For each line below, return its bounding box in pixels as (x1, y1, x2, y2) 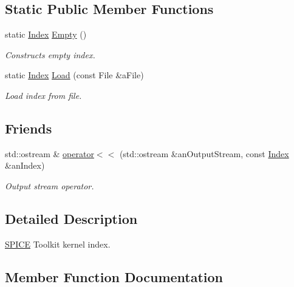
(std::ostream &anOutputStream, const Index (119, 147, 289, 160)
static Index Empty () (5, 28, 87, 41)
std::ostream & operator (5, 147, 94, 160)
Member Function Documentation (5, 267, 224, 286)
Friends (5, 118, 52, 137)
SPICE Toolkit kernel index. (5, 237, 111, 250)
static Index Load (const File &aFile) (5, 69, 144, 81)
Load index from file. (5, 89, 82, 101)
